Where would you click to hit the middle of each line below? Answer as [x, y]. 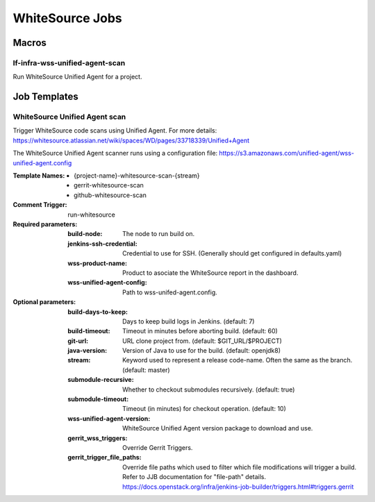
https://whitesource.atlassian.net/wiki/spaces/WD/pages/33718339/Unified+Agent [131, 140]
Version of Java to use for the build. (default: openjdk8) [202, 351]
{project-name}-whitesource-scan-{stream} [137, 176]
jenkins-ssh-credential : [103, 244]
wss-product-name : [98, 263]
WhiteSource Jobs [68, 18]
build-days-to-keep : [98, 312]
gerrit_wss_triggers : [98, 438]
